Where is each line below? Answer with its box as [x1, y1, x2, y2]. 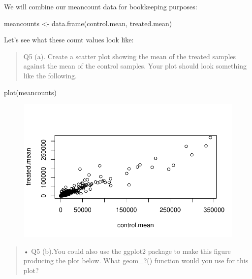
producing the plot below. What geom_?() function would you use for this [23, 255, 249, 266]
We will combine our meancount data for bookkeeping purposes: [4, 1, 197, 11]
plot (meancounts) [4, 87, 57, 97]
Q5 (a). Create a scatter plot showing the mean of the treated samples [23, 51, 236, 61]
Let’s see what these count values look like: [4, 35, 134, 45]
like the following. [23, 70, 77, 80]
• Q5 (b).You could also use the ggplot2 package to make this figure [23, 245, 231, 256]
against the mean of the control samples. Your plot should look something [23, 61, 247, 71]
